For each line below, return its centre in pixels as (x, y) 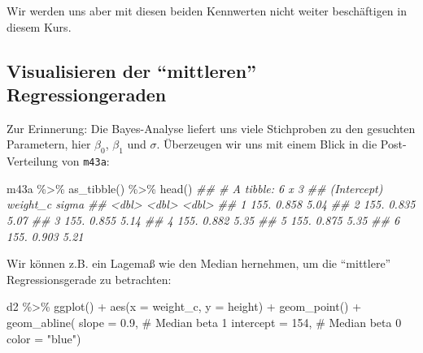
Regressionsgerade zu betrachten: (89, 279)
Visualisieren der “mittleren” (132, 70)
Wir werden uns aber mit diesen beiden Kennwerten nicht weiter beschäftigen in (207, 11)
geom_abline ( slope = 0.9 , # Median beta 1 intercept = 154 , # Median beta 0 (204, 322)
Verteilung (33, 161)
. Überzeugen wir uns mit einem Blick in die (267, 144)
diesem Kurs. (39, 26)
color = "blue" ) (44, 338)
